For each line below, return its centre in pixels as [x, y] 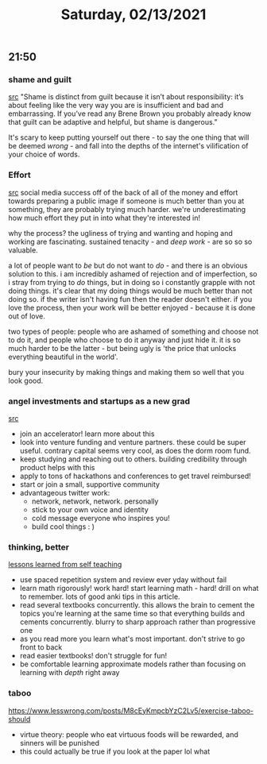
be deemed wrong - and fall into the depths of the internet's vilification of [128, 146]
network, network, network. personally [95, 501]
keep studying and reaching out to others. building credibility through [133, 459]
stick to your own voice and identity [90, 510]
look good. [26, 380]
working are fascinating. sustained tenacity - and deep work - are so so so [130, 241]
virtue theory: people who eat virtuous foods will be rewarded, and [129, 734]
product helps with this [57, 468]
